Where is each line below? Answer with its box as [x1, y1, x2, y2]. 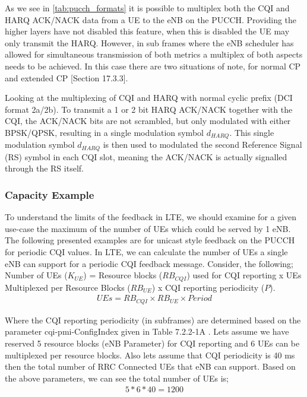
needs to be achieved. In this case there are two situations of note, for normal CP [5, 59, 301, 72]
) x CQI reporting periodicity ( [151, 281, 265, 293]
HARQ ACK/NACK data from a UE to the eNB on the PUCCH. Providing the [5, 13, 297, 26]
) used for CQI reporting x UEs [186, 269, 302, 281]
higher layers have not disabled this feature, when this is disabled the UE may [5, 25, 290, 37]
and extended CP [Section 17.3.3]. [5, 71, 128, 84]
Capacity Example [5, 187, 94, 202]
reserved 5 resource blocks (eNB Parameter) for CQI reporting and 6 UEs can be [5, 336, 300, 349]
